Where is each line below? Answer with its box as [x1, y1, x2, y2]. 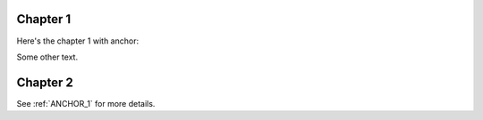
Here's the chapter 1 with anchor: [16, 36, 139, 46]
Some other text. [16, 52, 79, 62]
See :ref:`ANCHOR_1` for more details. [16, 98, 156, 108]
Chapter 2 [16, 75, 73, 90]
